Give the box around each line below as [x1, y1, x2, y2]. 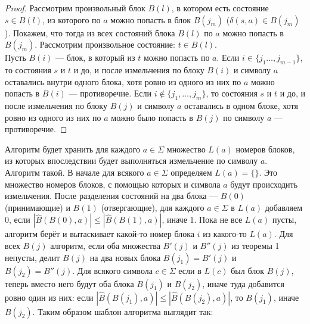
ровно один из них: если [5, 291, 94, 303]
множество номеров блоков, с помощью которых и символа [5, 177, 221, 190]
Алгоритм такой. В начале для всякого [5, 166, 144, 178]
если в [178, 264, 201, 276]
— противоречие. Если [69, 87, 151, 99]
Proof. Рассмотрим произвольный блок [5, 2, 145, 14]
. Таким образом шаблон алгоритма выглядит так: [32, 305, 213, 317]
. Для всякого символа [72, 264, 153, 276]
